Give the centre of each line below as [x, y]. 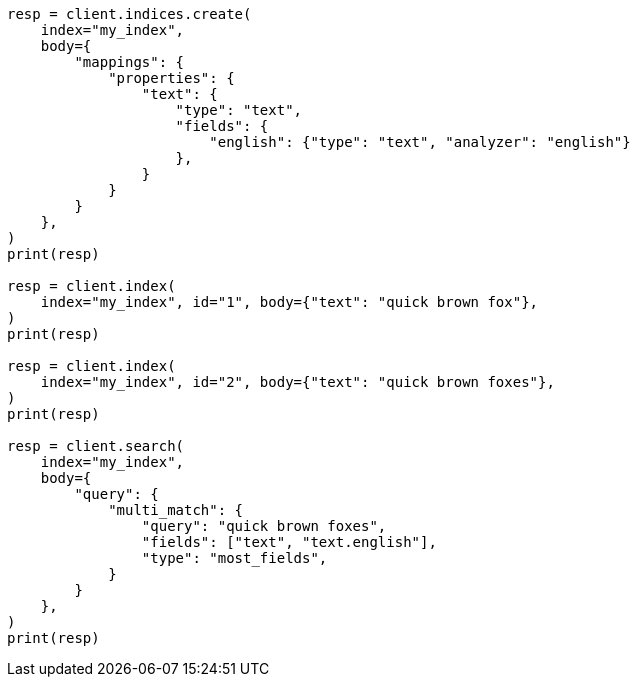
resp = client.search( [96, 446]
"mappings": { [129, 62]
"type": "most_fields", [234, 558]
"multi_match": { [176, 510]
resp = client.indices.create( [129, 14]
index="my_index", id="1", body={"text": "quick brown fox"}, [289, 302]
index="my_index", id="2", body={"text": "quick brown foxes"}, [297, 382]
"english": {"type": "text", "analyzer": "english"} [420, 142]
